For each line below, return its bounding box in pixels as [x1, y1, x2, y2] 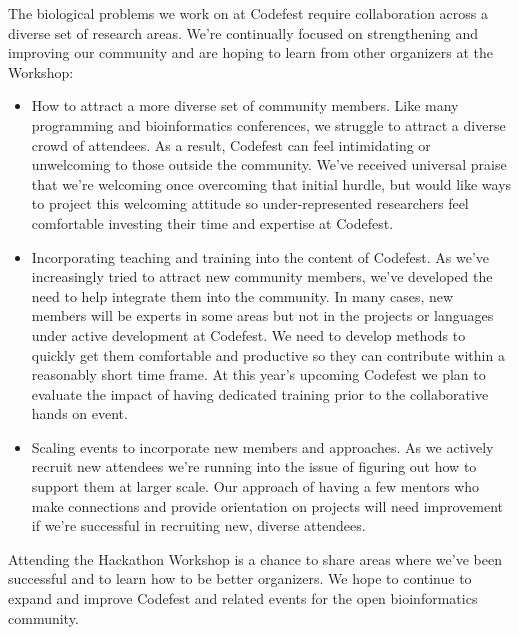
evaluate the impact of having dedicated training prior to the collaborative [31, 383, 489, 404]
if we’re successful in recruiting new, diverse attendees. [31, 515, 366, 536]
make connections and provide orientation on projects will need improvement [31, 495, 504, 516]
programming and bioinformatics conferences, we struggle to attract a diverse [31, 114, 506, 135]
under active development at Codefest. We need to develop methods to [31, 324, 466, 345]
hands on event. [31, 403, 128, 424]
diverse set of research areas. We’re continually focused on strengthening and [8, 22, 479, 43]
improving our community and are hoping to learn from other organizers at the [8, 42, 493, 63]
